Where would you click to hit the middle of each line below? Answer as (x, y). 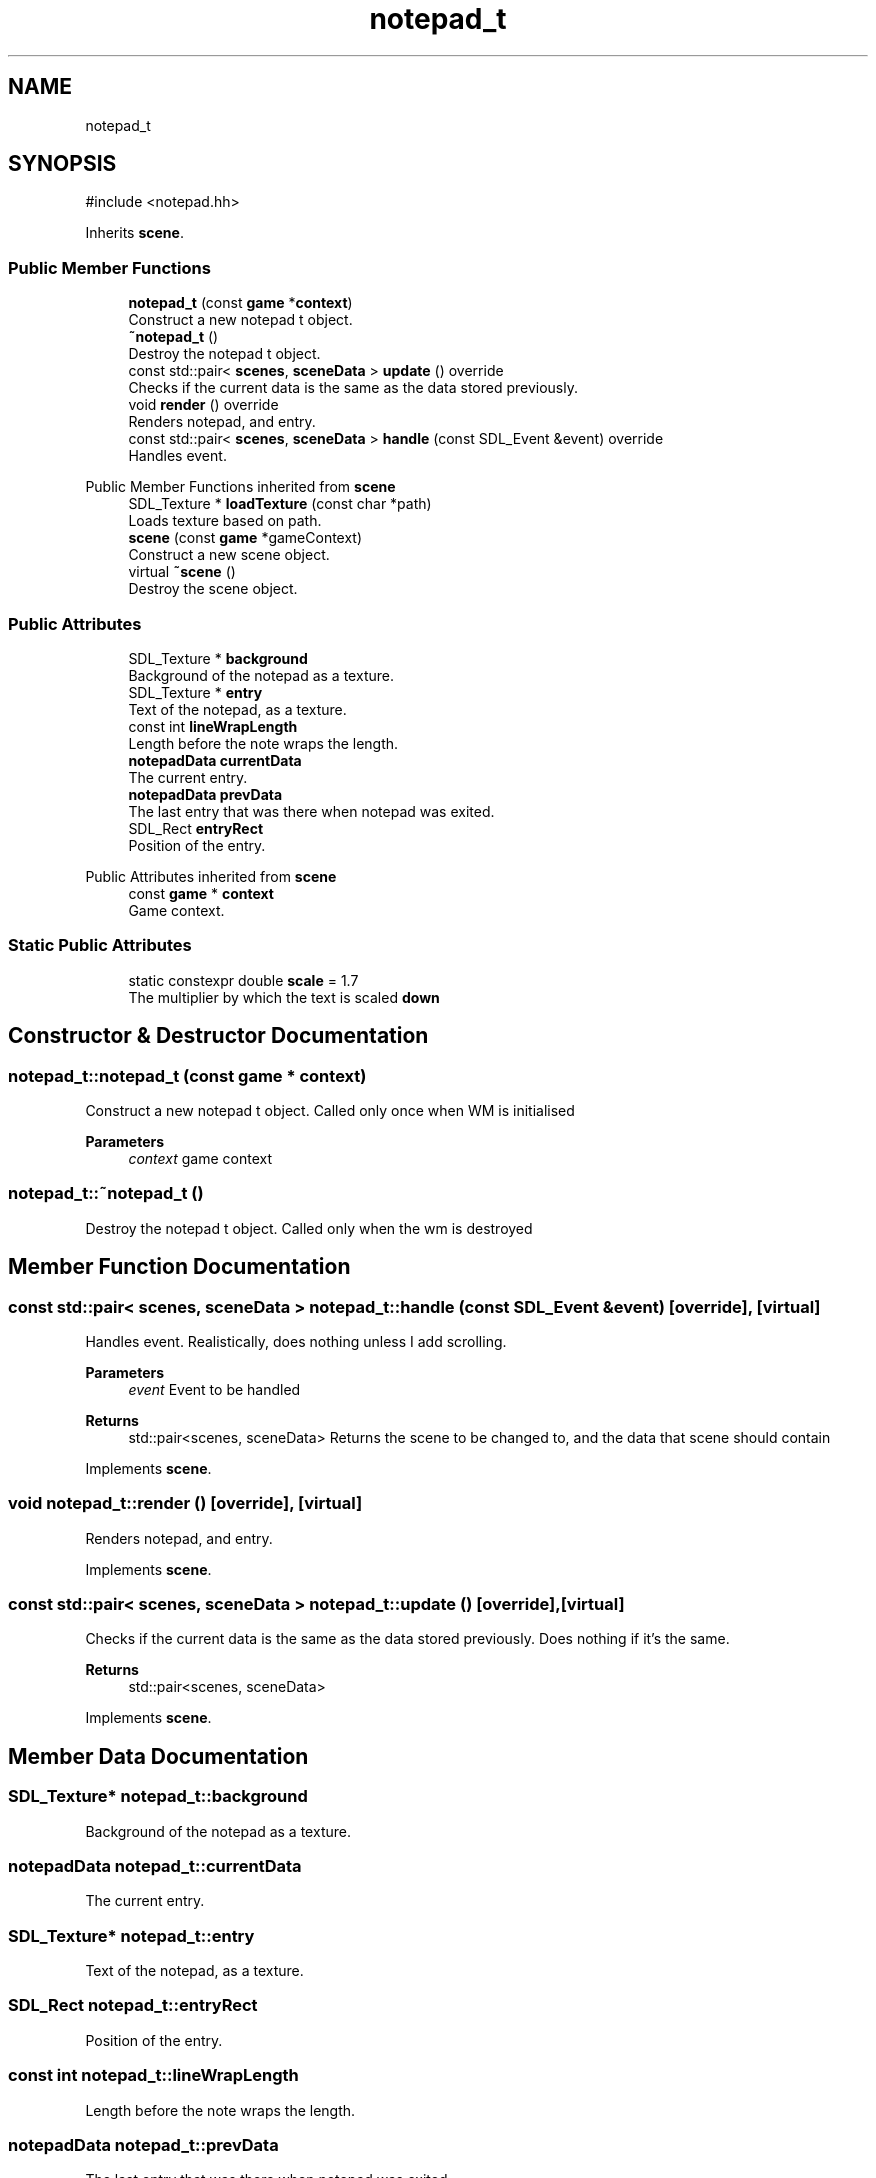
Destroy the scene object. (213, 589)
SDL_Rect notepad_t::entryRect (133, 2005)
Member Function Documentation (179, 1267)
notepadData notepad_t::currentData (155, 1865)
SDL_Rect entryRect (196, 828)
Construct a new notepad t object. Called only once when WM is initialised (330, 1110)
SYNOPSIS (62, 164)
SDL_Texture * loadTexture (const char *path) (280, 504)
